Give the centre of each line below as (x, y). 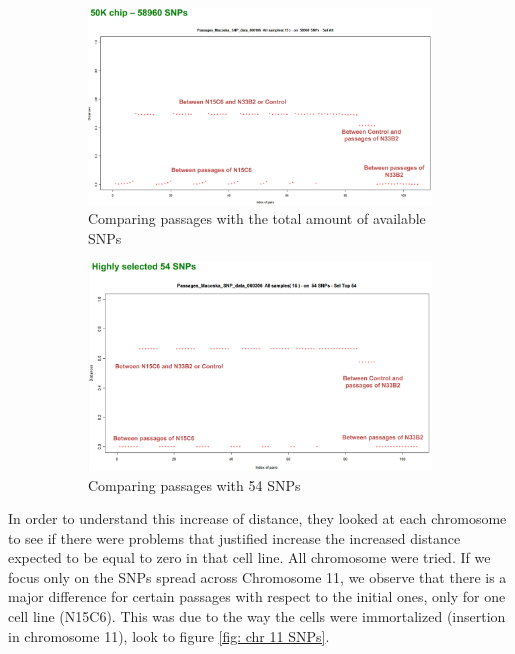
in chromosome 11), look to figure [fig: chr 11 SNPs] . (169, 635)
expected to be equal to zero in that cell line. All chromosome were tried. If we (249, 557)
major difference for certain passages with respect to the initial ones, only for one (257, 596)
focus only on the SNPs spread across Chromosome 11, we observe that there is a (257, 576)
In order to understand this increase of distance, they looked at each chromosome (257, 518)
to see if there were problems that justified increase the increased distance (234, 537)
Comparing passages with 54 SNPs (194, 484)
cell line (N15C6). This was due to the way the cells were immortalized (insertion (257, 616)
